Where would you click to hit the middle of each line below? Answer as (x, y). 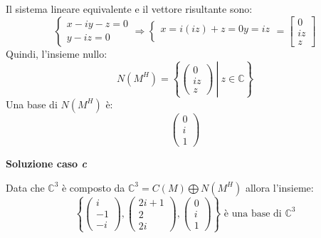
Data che (25, 187)
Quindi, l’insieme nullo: (57, 53)
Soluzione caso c (46, 163)
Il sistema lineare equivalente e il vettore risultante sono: (129, 9)
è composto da (93, 187)
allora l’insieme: (279, 187)
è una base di (253, 213)
